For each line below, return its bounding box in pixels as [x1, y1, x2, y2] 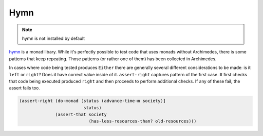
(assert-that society [55, 112, 107, 118]
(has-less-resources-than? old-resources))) [88, 119, 197, 124]
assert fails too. [9, 85, 40, 91]
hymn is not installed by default [22, 35, 85, 41]
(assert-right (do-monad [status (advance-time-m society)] [19, 98, 166, 104]
